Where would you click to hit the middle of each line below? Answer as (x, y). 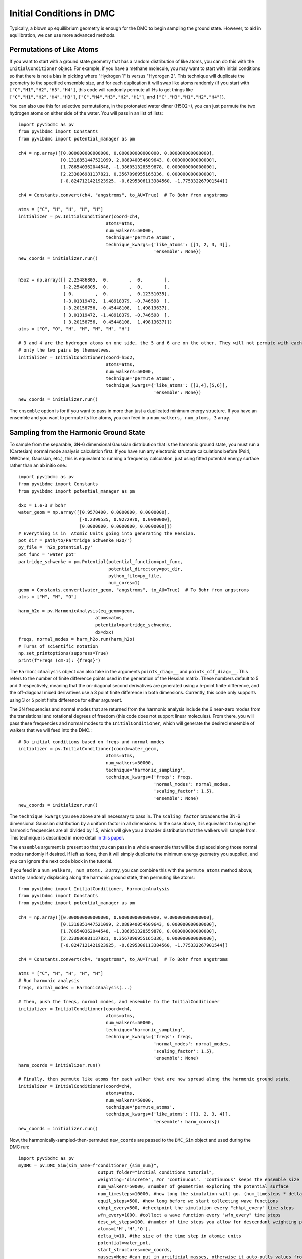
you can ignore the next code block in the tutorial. (61, 861)
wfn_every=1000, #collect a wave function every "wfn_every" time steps (189, 1215)
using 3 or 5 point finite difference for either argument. (66, 700)
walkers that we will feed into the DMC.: (50, 730)
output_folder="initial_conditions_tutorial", (156, 1173)
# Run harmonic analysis (49, 981)
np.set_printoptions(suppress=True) (63, 653)
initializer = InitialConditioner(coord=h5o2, (77, 357)
